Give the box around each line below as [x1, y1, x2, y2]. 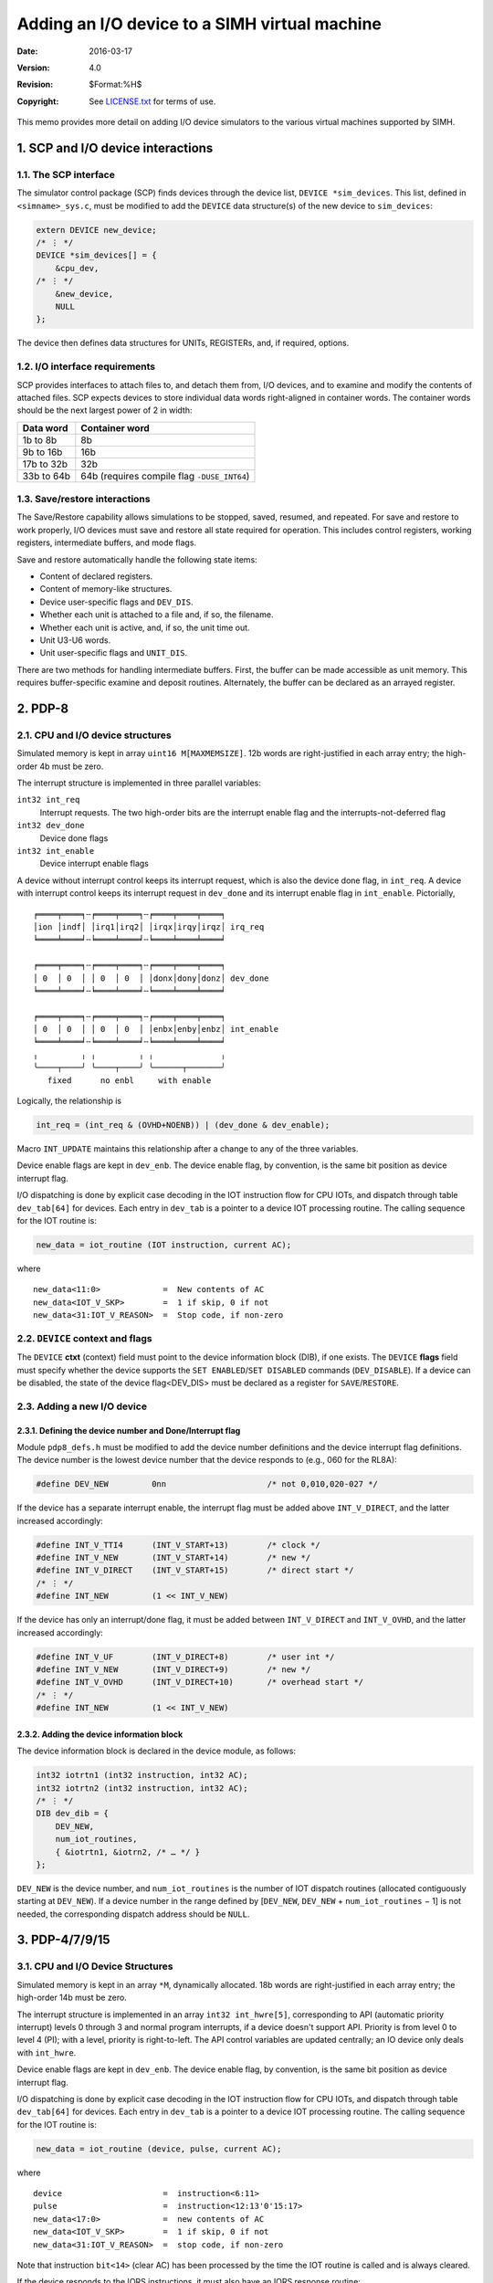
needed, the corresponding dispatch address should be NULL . [16, 1909, 250, 1920]
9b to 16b [22, 446, 63, 458]
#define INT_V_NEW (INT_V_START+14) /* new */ [36, 1552, 311, 1563]
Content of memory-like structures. [39, 584, 173, 594]
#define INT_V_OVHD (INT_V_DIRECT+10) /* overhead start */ [36, 1677, 364, 1688]
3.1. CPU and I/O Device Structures [16, 1960, 173, 1973]
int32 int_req [16, 794, 80, 805]
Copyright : [16, 96, 59, 107]
